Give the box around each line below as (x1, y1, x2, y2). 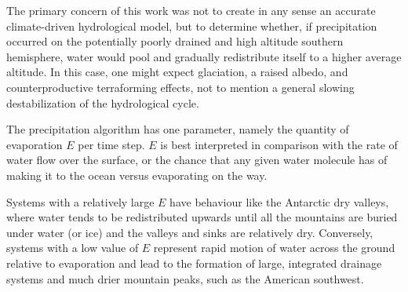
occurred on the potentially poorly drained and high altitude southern (6, 33, 344, 49)
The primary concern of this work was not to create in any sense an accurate (6, 2, 376, 18)
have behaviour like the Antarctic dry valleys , (169, 193, 389, 210)
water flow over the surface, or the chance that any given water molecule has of (6, 151, 388, 168)
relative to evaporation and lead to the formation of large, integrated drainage (6, 254, 382, 271)
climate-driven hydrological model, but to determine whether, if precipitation (6, 17, 377, 34)
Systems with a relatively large (6, 193, 155, 210)
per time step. (78, 136, 145, 152)
